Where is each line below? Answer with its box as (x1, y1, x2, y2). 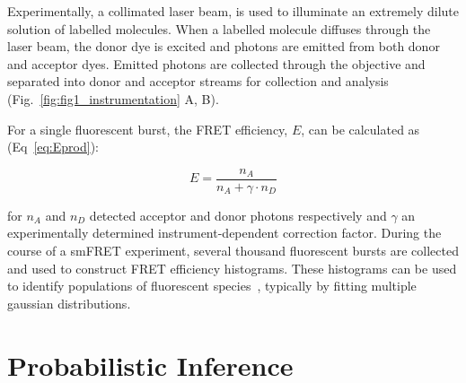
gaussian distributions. (7, 293, 131, 312)
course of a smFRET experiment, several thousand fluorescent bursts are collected (7, 241, 459, 259)
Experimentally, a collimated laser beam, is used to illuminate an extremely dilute (7, 2, 459, 20)
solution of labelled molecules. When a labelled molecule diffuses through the (7, 19, 431, 38)
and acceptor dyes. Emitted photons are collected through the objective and (7, 54, 426, 73)
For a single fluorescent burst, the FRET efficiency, (7, 119, 288, 138)
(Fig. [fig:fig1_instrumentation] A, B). (7, 89, 219, 108)
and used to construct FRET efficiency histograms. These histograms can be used (7, 258, 457, 277)
